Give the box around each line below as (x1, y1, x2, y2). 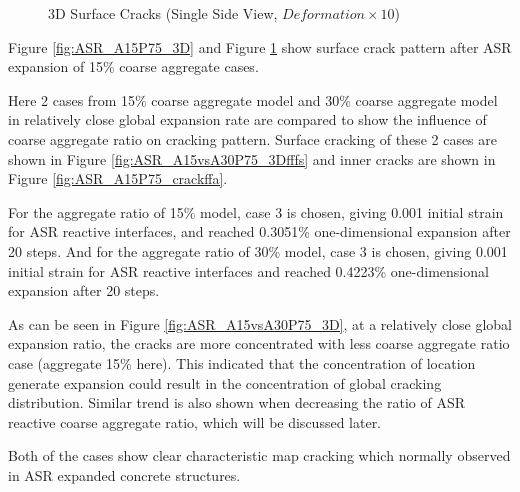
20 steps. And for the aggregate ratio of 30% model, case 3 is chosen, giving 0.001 (8, 240, 508, 261)
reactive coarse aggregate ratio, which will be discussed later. (8, 411, 382, 432)
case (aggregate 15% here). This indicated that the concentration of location (8, 352, 476, 373)
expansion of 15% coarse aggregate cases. (8, 56, 259, 77)
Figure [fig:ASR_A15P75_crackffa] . (8, 168, 228, 189)
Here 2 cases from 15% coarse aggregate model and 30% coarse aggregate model (8, 89, 498, 110)
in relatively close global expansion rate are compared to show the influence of (8, 109, 487, 130)
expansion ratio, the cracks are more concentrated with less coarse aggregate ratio (8, 333, 510, 354)
